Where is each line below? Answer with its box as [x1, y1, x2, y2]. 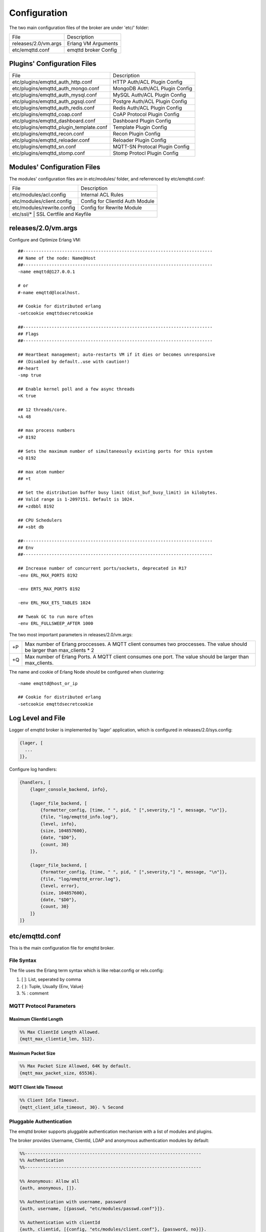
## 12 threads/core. [18, 407, 67, 412]
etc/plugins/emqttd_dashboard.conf [12, 117, 96, 124]
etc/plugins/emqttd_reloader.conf [12, 137, 90, 144]
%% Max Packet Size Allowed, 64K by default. [19, 1063, 132, 1069]
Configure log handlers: [9, 766, 58, 772]
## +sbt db [18, 524, 44, 530]
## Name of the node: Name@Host [18, 255, 96, 261]
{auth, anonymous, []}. [19, 1185, 77, 1191]
